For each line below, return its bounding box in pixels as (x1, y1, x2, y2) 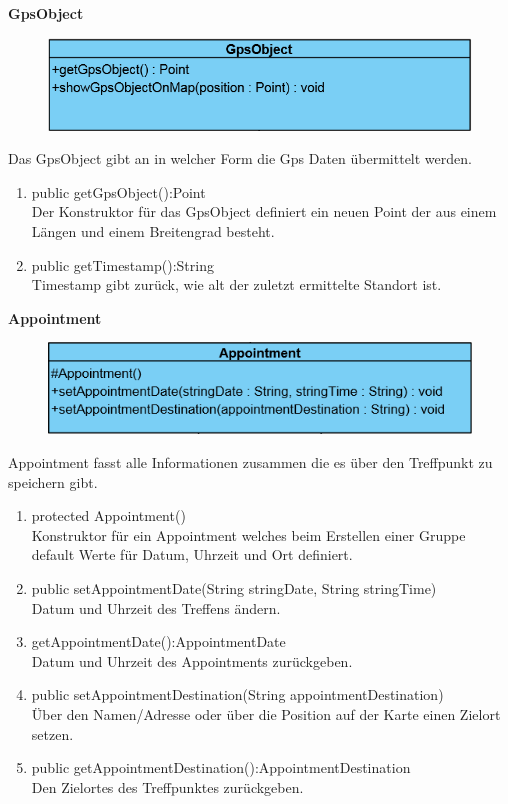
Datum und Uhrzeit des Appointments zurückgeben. (31, 650, 353, 671)
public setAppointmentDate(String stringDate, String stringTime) (31, 577, 437, 598)
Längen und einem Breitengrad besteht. (31, 221, 275, 242)
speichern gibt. (8, 471, 98, 492)
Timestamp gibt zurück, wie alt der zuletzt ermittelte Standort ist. (31, 274, 442, 295)
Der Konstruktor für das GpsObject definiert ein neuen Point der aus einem (31, 201, 497, 222)
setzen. (31, 723, 74, 744)
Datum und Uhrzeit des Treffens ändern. (31, 597, 281, 618)
